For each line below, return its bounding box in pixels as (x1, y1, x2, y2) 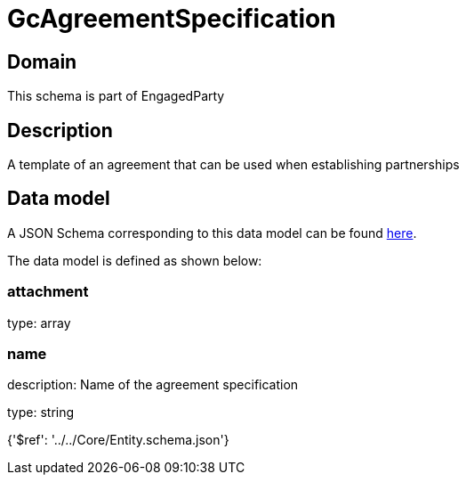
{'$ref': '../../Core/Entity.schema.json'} (7, 432, 229, 448)
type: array (7, 315, 71, 331)
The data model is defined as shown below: (7, 252, 262, 268)
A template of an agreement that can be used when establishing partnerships (7, 157, 460, 173)
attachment (7, 282, 89, 301)
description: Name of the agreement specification (7, 377, 299, 393)
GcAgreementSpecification (7, 4, 336, 34)
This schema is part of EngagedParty (7, 88, 225, 104)
